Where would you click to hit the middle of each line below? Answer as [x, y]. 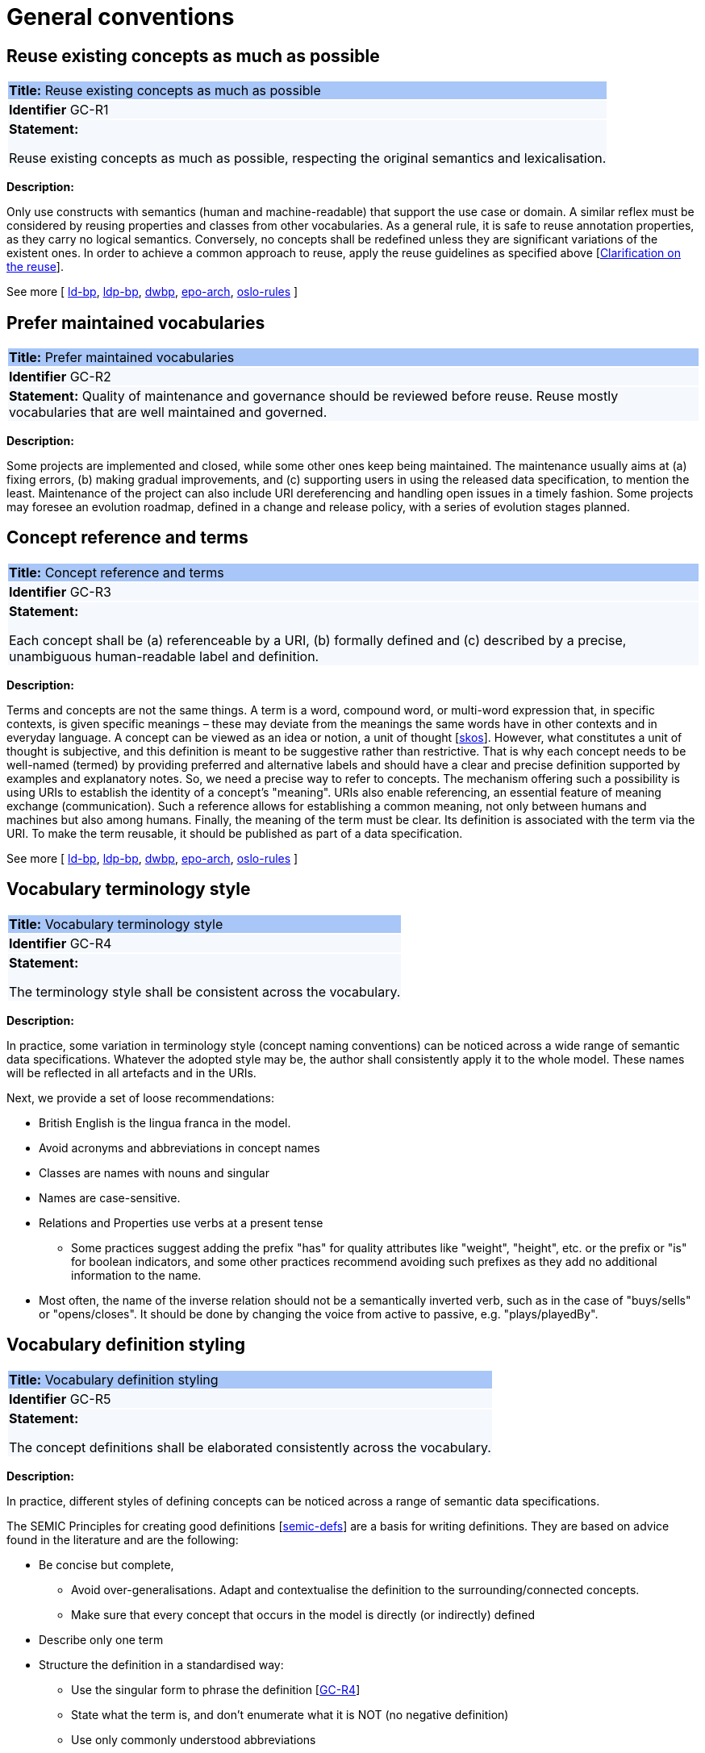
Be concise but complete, [106, 1564]
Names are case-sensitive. [110, 1197]
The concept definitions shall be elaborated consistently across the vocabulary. [250, 1447]
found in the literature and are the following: [123, 1539]
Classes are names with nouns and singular [154, 1172]
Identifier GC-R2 [60, 377]
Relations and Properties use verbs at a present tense [181, 1222]
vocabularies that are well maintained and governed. [168, 412]
